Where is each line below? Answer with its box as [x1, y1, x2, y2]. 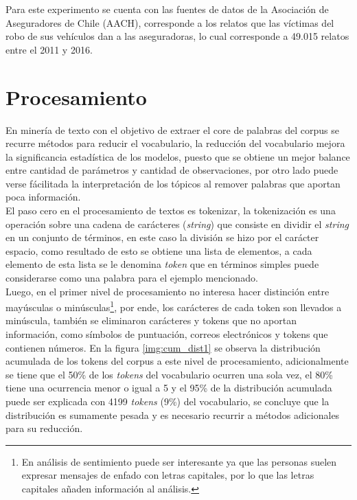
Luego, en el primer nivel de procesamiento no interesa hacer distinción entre [5, 284, 330, 298]
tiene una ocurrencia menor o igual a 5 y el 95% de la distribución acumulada [5, 380, 332, 395]
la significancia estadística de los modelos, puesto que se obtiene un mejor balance [5, 149, 350, 163]
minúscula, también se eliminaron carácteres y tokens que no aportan [5, 313, 297, 328]
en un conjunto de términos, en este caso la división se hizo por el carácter [5, 230, 319, 245]
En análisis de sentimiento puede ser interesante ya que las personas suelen [21, 454, 337, 468]
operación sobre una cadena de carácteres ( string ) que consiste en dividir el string [5, 216, 349, 231]
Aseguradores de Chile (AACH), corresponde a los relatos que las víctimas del [5, 15, 334, 30]
